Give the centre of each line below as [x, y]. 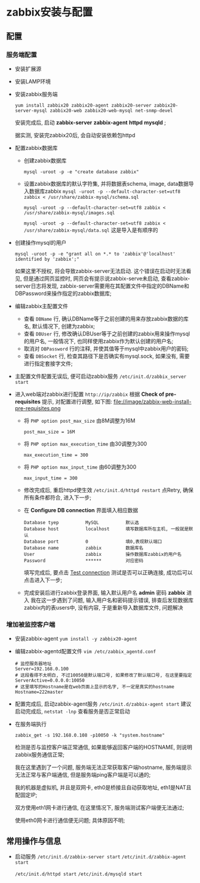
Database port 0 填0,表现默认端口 [93, 542]
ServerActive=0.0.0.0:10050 [50, 681]
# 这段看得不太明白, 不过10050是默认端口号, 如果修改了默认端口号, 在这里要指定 [103, 675]
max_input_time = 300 [50, 478]
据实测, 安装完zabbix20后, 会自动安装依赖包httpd [75, 135]
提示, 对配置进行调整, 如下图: [77, 401]
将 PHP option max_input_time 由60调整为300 [80, 467]
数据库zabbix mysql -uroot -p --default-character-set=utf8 [105, 191]
